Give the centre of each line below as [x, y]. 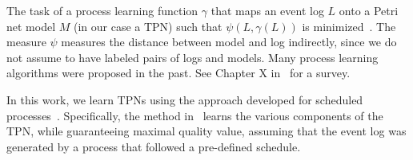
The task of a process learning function [102, 10]
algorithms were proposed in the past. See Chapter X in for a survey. [178, 73]
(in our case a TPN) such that [148, 26]
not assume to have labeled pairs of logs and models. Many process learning [192, 57]
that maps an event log [267, 10]
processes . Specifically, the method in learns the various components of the [195, 115]
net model [31, 26]
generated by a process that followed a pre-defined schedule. [154, 146]
